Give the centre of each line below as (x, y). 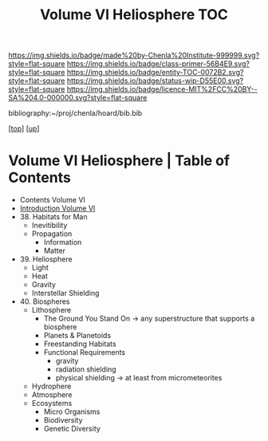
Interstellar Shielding (65, 293)
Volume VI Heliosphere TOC (134, 15)
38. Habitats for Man (53, 217)
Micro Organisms (72, 411)
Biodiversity (63, 420)
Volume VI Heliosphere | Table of (119, 161)
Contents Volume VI (53, 200)
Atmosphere (52, 395)
